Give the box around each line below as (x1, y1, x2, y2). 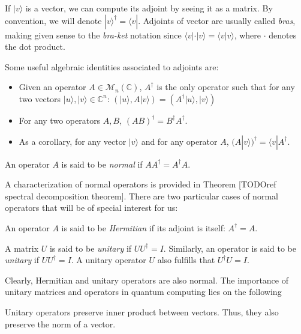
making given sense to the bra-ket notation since (5, 28, 182, 41)
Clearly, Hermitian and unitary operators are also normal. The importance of (5, 273, 289, 286)
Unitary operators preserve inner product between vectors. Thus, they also (5, 305, 279, 318)
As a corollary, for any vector (19, 135, 127, 147)
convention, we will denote (5, 14, 102, 26)
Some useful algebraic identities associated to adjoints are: (5, 60, 219, 73)
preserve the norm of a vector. (5, 317, 116, 330)
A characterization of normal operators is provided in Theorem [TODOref (5, 178, 276, 190)
